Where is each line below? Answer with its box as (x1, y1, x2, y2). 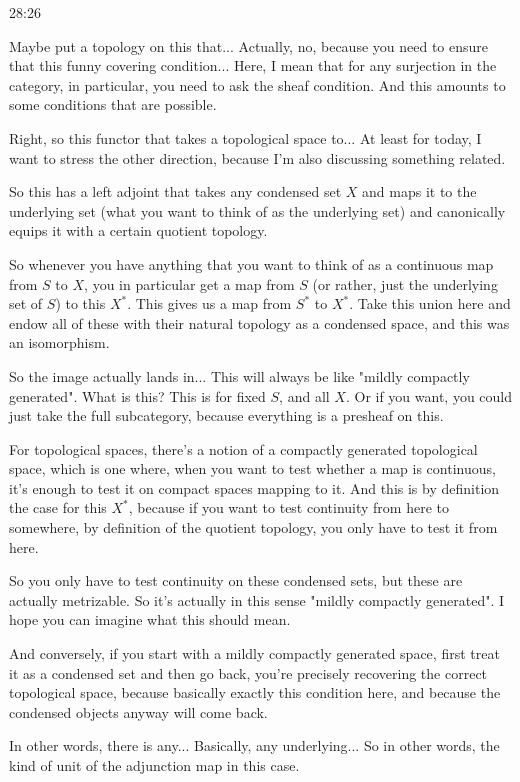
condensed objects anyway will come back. (9, 701, 268, 722)
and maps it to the (362, 181, 477, 202)
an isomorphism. (9, 332, 110, 353)
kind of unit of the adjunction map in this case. (9, 755, 300, 775)
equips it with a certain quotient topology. (9, 220, 268, 241)
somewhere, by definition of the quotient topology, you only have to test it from (9, 517, 498, 538)
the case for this (9, 497, 107, 518)
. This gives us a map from (127, 293, 292, 314)
